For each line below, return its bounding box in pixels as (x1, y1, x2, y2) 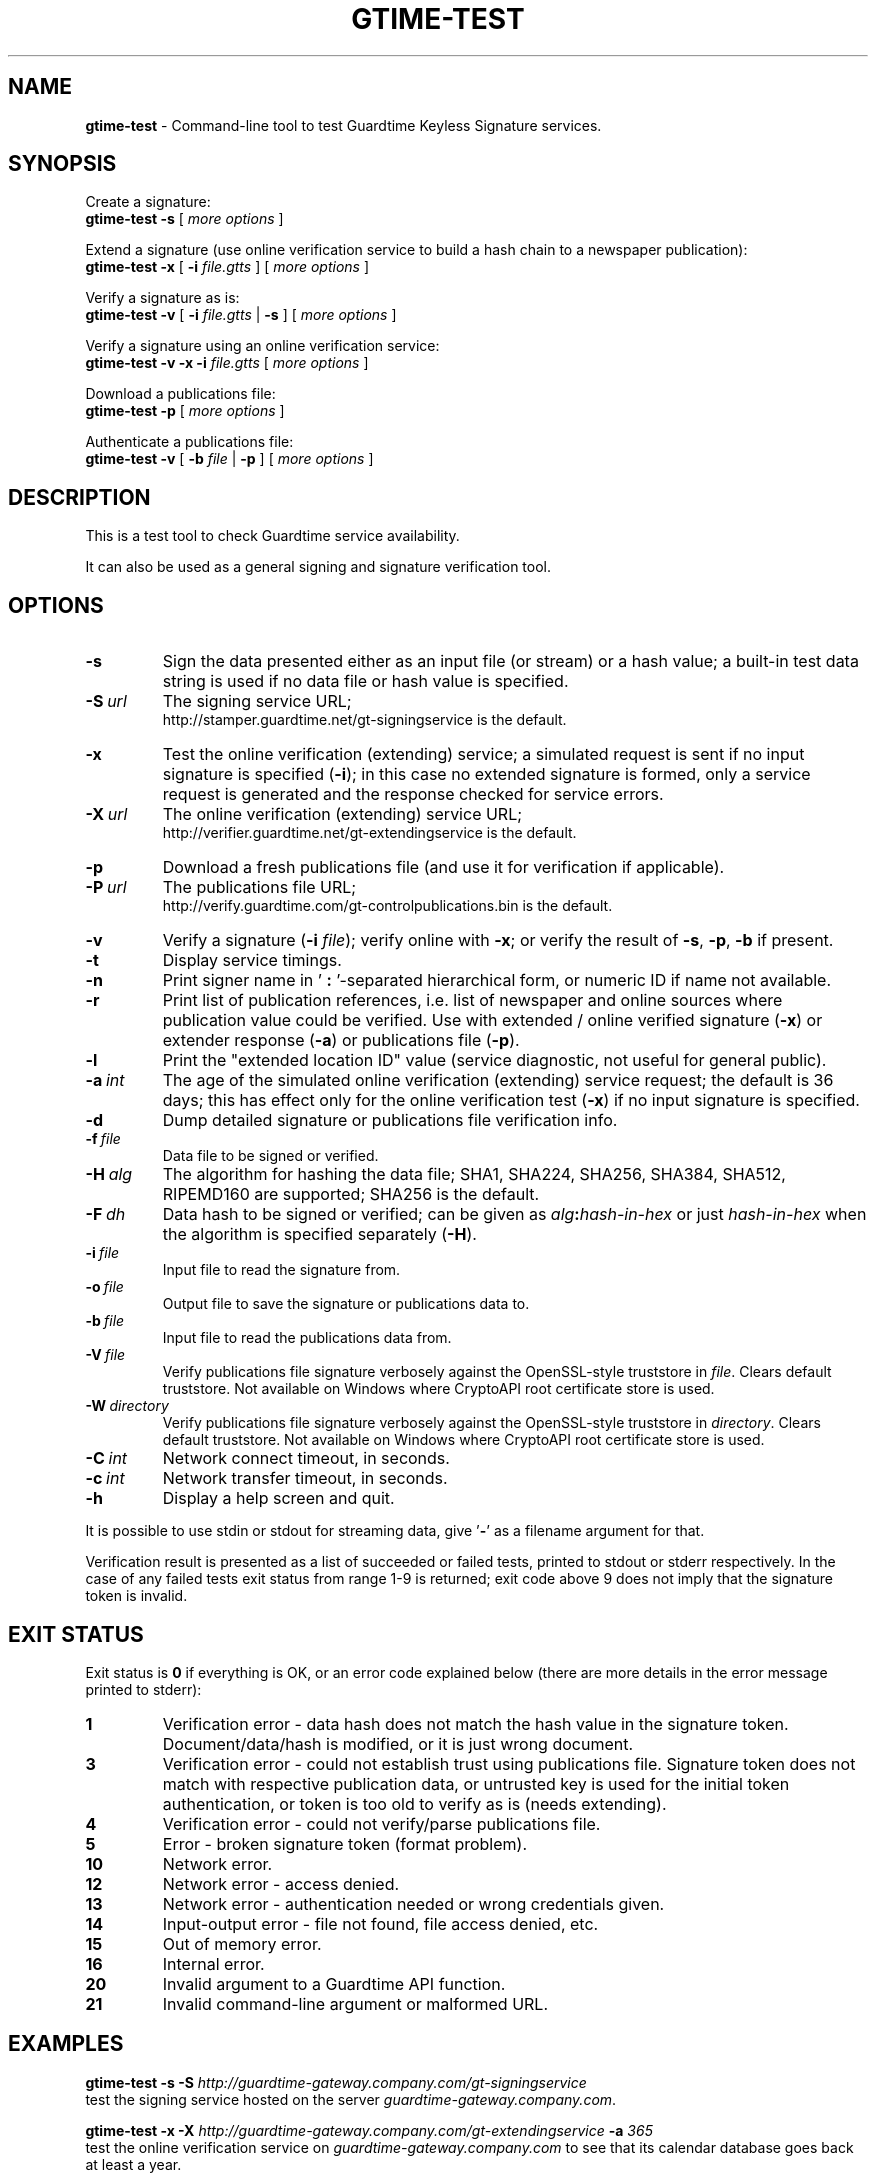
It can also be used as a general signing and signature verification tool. (85, 558, 552, 576)
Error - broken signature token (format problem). (162, 1833, 527, 1854)
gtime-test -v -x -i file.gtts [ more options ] (85, 354, 369, 372)
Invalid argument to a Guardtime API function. (162, 1973, 506, 1994)
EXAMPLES (8, 2031, 124, 2057)
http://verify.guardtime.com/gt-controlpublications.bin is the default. (162, 897, 613, 915)
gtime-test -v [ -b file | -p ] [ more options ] (85, 450, 374, 468)
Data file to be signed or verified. (162, 1147, 379, 1165)
